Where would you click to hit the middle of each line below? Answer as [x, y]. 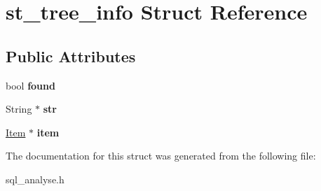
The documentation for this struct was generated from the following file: [161, 156]
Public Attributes [71, 56]
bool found [30, 85]
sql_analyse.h [35, 179]
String [19, 109]
